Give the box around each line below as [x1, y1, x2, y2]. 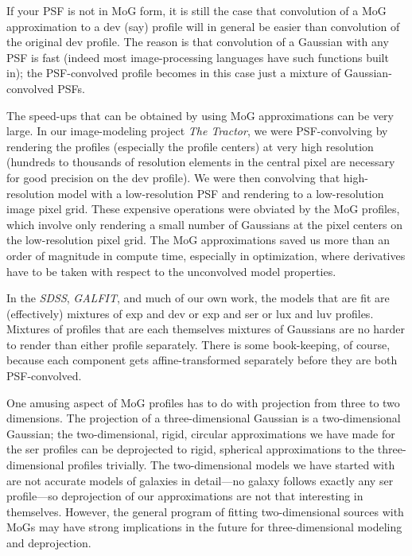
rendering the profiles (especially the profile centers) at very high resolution [6, 138, 374, 154]
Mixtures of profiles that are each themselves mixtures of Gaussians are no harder [6, 321, 406, 337]
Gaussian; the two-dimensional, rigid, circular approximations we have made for [6, 425, 395, 441]
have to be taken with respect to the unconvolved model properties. [6, 262, 336, 279]
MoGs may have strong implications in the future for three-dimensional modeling [6, 519, 402, 535]
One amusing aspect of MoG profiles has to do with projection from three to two [6, 394, 400, 410]
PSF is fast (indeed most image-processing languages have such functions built [6, 49, 389, 65]
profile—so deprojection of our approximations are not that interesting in [6, 488, 363, 504]
